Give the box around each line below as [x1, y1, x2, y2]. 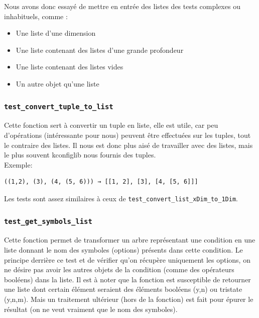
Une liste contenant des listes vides [16, 61, 123, 72]
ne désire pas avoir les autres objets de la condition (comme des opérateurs [4, 264, 234, 275]
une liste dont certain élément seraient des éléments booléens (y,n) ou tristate [4, 284, 242, 294]
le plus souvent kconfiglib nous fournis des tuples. [4, 149, 156, 160]
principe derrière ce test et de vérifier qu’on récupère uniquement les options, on [4, 254, 250, 265]
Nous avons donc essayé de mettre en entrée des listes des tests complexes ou [4, 1, 240, 11]
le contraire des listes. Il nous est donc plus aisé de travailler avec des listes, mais [4, 139, 253, 150]
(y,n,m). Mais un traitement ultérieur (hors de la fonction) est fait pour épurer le [4, 293, 253, 304]
